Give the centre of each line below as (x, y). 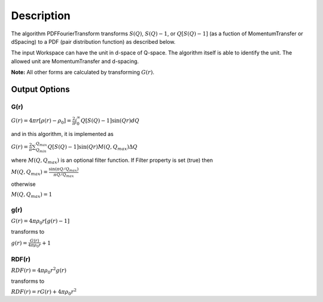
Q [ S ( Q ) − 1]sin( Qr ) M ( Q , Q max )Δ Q (92, 148)
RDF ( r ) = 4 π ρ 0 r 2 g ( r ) (39, 271)
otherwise (23, 184)
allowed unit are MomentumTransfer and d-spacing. (75, 61)
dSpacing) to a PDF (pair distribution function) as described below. (93, 41)
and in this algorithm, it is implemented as (62, 134)
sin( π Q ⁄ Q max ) (64, 170)
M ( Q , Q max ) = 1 (32, 195)
